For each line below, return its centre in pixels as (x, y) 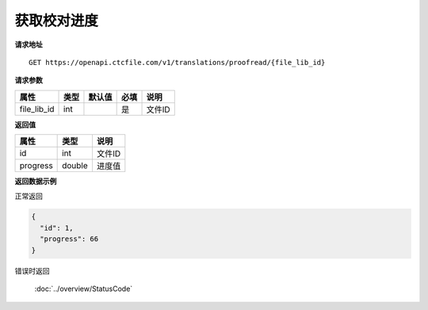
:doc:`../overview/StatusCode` (84, 289)
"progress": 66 (69, 239)
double (75, 166)
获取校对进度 (57, 21)
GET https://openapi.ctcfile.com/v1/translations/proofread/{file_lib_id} (177, 62)
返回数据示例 (36, 182)
